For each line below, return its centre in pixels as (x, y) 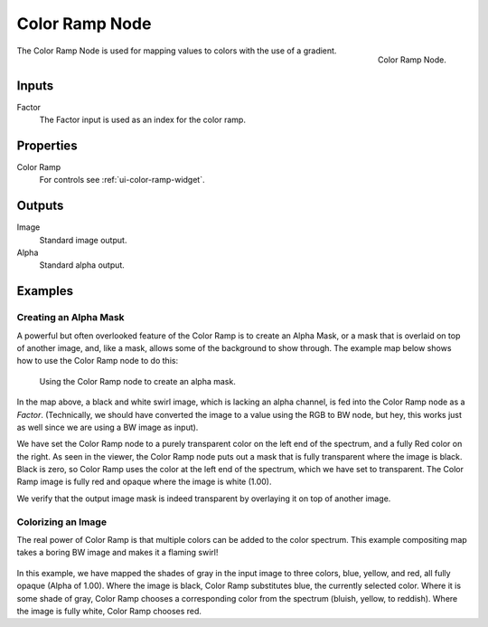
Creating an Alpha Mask (71, 318)
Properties (47, 145)
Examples (45, 291)
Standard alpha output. (82, 265)
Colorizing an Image (62, 522)
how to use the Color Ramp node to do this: (98, 361)
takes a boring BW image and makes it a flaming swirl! (117, 553)
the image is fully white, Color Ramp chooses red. (109, 611)
